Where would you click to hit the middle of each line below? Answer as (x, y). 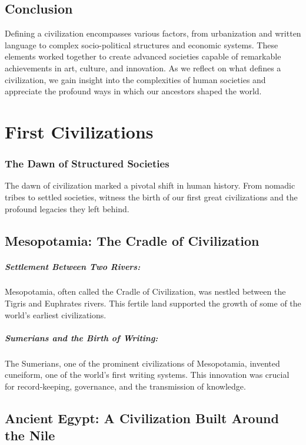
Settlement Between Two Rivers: (73, 266)
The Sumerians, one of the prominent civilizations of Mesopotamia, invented (142, 363)
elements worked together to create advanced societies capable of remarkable (143, 56)
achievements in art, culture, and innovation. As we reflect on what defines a (143, 67)
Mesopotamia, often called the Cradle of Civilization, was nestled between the (145, 291)
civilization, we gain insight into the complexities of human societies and (135, 79)
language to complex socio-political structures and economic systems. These (142, 44)
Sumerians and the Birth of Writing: (82, 337)
